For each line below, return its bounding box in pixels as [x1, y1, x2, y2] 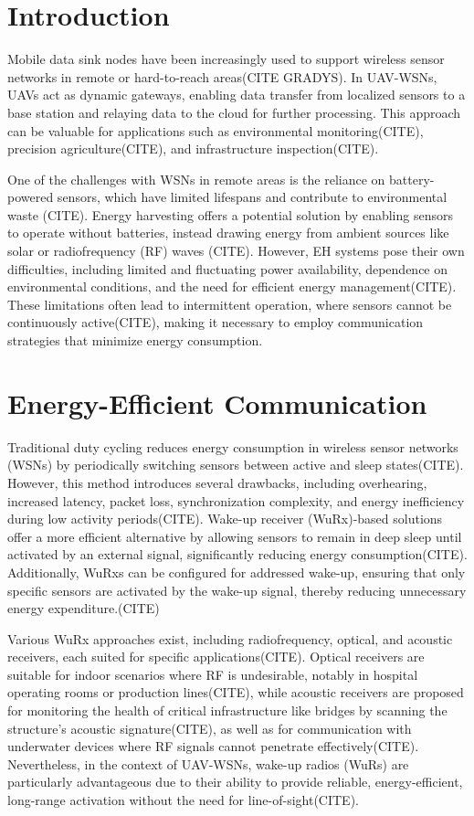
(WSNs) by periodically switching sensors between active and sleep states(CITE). [7, 455, 464, 474]
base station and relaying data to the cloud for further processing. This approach [7, 102, 461, 122]
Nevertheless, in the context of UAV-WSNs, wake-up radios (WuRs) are [7, 754, 409, 773]
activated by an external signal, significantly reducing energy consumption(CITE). [7, 545, 468, 564]
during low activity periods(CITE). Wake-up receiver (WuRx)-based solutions [7, 509, 443, 528]
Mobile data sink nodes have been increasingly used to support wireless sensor [7, 49, 445, 69]
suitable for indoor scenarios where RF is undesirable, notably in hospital [7, 664, 418, 684]
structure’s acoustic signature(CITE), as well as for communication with [7, 718, 412, 737]
